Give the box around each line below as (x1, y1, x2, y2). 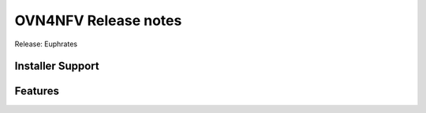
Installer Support (14, 60, 99, 73)
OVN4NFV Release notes (14, 12, 182, 29)
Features (14, 85, 59, 98)
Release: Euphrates (14, 39, 78, 49)
